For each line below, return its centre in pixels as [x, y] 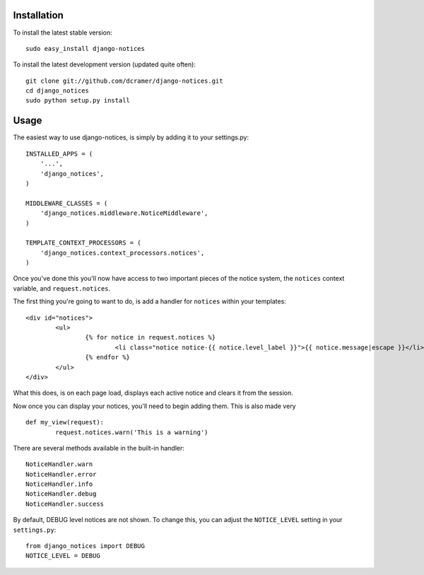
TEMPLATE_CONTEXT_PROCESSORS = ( [83, 243]
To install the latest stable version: [63, 33]
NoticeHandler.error [61, 474]
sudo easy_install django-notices [85, 48]
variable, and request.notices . [62, 288]
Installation [38, 15]
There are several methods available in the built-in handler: [99, 448]
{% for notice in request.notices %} [150, 337]
